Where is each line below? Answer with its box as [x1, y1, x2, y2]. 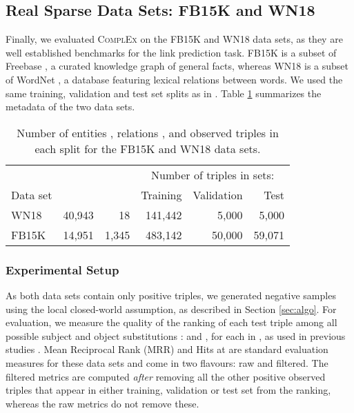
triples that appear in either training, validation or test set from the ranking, [6, 383, 331, 397]
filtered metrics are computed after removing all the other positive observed [6, 369, 326, 383]
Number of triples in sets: [151, 166, 275, 183]
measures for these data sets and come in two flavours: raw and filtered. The [6, 355, 328, 370]
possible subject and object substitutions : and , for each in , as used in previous [6, 328, 346, 343]
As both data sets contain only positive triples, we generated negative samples [6, 288, 336, 302]
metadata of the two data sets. [6, 99, 135, 114]
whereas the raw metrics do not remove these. [6, 396, 199, 410]
